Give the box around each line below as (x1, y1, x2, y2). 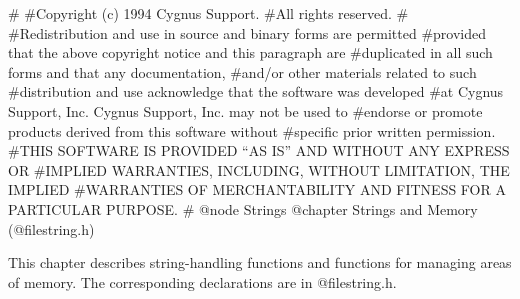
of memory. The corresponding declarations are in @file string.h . (8, 271, 397, 292)
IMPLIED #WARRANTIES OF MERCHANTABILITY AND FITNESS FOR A (8, 179, 506, 200)
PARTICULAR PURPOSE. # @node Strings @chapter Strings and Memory (8, 198, 478, 219)
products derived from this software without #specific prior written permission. (8, 120, 496, 141)
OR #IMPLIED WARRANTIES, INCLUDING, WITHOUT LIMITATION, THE (8, 159, 510, 180)
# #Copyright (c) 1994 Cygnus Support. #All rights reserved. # (8, 3, 409, 23)
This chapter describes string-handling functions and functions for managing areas (8, 252, 512, 273)
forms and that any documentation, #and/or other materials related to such (8, 61, 477, 82)
